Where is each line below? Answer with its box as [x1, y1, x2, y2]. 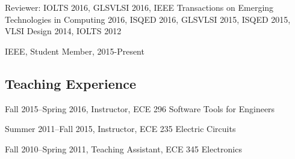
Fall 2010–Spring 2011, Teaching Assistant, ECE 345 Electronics [5, 142, 242, 155]
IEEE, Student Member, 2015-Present [5, 44, 144, 57]
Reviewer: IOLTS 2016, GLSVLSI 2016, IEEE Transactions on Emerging [5, 1, 274, 13]
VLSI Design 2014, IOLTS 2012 [5, 25, 122, 37]
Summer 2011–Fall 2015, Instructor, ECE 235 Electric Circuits [5, 122, 236, 135]
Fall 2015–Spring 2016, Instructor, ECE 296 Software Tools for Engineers [5, 102, 275, 115]
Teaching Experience [5, 74, 137, 92]
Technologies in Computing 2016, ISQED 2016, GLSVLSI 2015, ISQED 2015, [5, 13, 291, 25]
